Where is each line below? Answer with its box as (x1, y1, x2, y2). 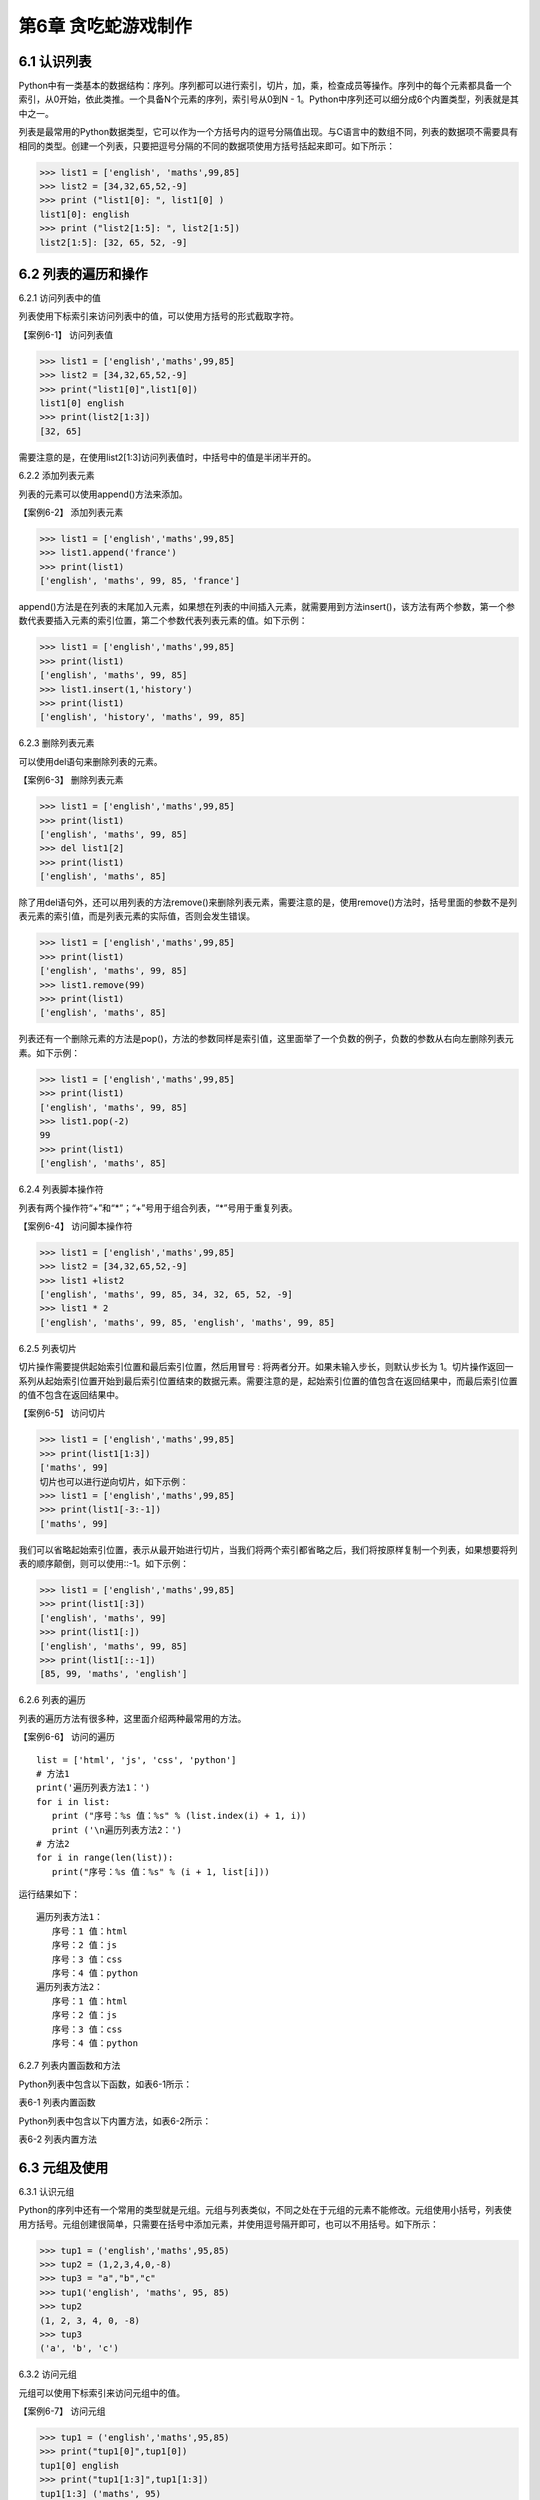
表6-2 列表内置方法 (18, 2133, 98, 2145)
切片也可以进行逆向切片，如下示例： (39, 1476, 189, 1487)
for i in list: (36, 1796, 111, 1807)
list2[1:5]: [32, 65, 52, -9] (39, 236, 188, 248)
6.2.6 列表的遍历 (18, 1694, 87, 1706)
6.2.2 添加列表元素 (18, 470, 95, 482)
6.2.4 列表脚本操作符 (18, 1183, 104, 1195)
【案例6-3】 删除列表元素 (18, 774, 124, 786)
